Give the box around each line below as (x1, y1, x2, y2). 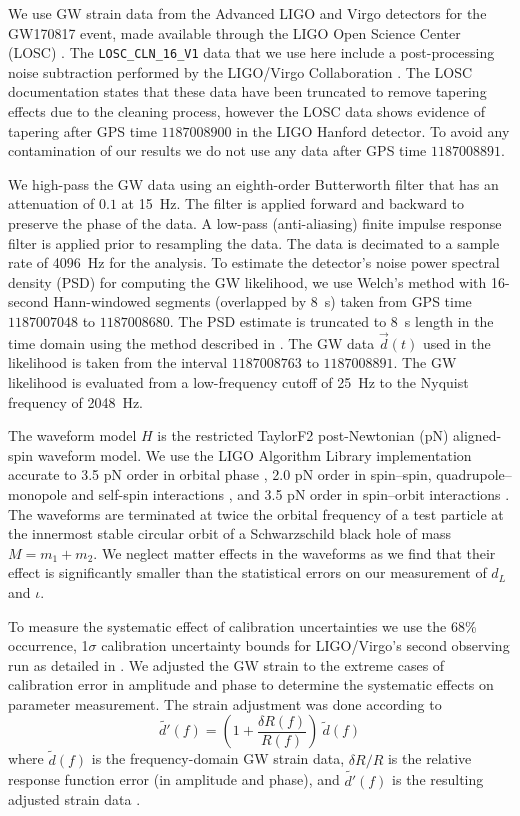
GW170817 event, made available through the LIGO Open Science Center (8, 22, 461, 43)
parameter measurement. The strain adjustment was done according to (8, 693, 442, 714)
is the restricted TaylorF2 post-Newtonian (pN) (157, 425, 449, 446)
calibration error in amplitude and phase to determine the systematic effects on (8, 674, 494, 695)
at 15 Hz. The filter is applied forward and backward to (121, 193, 465, 214)
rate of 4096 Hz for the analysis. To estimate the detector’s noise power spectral (8, 252, 500, 273)
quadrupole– (436, 464, 512, 485)
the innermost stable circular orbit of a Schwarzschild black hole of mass (8, 523, 452, 544)
